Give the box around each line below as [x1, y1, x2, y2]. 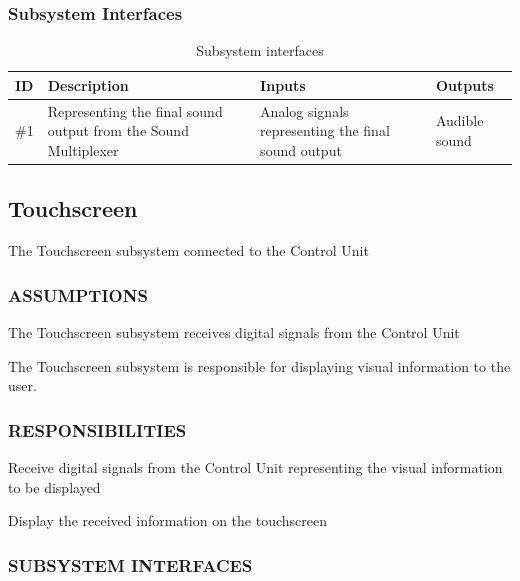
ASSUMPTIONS [8, 282, 148, 307]
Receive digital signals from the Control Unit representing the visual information [8, 456, 503, 477]
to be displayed [8, 476, 101, 497]
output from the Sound [47, 120, 189, 141]
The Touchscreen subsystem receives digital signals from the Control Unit [8, 321, 460, 342]
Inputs [260, 74, 306, 95]
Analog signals [260, 100, 349, 121]
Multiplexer [47, 139, 119, 160]
